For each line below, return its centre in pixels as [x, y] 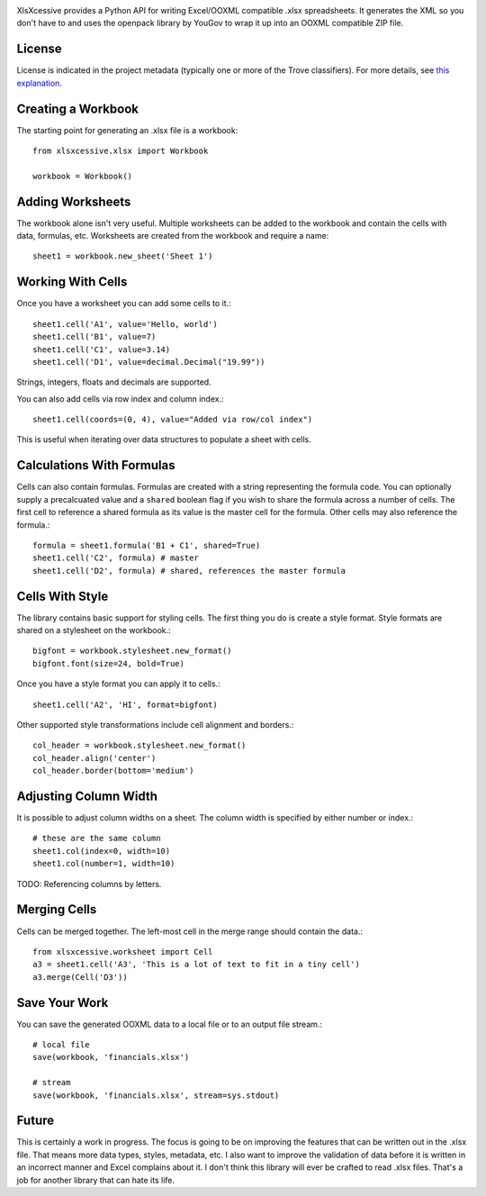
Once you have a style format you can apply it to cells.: [118, 684]
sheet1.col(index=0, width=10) [102, 851]
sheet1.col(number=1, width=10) [104, 864]
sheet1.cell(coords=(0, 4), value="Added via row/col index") [173, 420]
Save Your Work [63, 1003]
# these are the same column [97, 838]
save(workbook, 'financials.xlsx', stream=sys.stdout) [156, 1095]
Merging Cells [57, 910]
